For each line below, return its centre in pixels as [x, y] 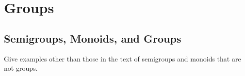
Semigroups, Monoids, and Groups [93, 38]
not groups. [21, 68]
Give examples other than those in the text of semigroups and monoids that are [122, 58]
